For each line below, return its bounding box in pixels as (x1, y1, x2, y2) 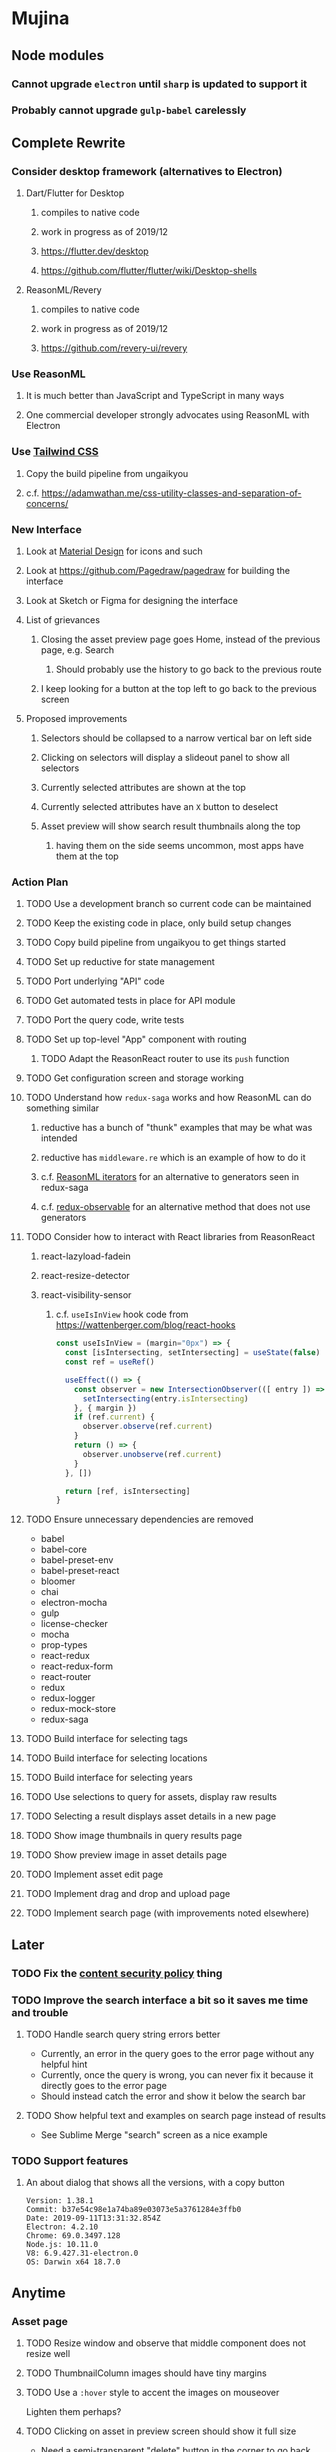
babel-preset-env (40, 1554, 114, 1566)
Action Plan (11, 875, 69, 889)
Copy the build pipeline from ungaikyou (25, 467, 189, 479)
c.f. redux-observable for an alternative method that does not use (40, 1201, 311, 1213)
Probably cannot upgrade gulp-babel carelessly (11, 103, 247, 117)
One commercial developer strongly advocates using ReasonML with (25, 409, 310, 421)
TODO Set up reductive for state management (25, 956, 216, 968)
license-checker (40, 1618, 109, 1630)
